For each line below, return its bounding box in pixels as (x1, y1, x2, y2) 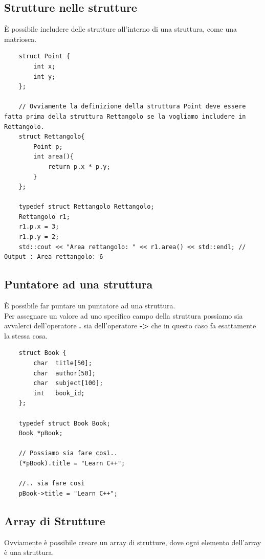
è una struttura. (4, 547, 54, 557)
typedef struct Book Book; (18, 419, 111, 427)
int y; (33, 73, 56, 80)
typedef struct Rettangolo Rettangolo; (18, 203, 154, 211)
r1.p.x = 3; (18, 223, 59, 231)
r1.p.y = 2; (18, 233, 59, 241)
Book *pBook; (18, 430, 63, 437)
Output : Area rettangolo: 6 (4, 253, 103, 261)
